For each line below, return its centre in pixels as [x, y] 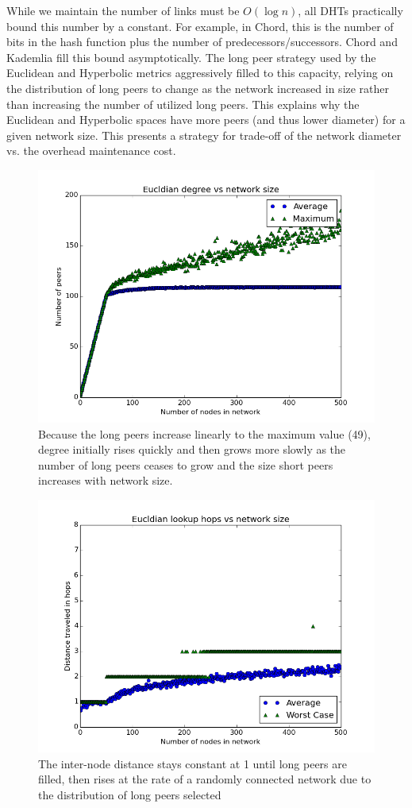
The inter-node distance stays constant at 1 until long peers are [193, 763]
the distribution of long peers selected [130, 794]
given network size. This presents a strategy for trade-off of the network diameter [204, 135]
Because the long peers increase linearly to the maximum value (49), [204, 433]
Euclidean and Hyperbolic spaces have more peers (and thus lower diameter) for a [206, 120]
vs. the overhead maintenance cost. [91, 151]
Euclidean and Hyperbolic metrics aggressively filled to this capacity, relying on [200, 73]
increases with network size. [106, 480]
